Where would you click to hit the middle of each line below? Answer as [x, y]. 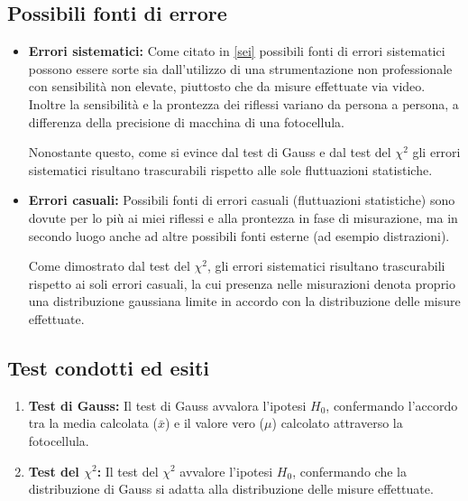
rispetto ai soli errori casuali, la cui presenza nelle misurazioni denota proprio [242, 283]
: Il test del [128, 471]
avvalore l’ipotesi [226, 471]
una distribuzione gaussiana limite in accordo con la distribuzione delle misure [244, 301]
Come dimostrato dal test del [109, 266]
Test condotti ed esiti [108, 367]
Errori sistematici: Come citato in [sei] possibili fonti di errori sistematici [237, 51]
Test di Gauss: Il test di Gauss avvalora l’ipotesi [167, 405]
